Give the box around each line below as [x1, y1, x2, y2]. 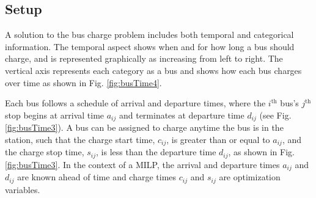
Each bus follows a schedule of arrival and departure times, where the [5, 97, 266, 109]
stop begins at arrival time [5, 108, 105, 121]
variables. [5, 183, 40, 196]
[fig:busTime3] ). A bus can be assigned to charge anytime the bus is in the [5, 121, 284, 134]
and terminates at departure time [119, 108, 244, 121]
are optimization [219, 170, 281, 183]
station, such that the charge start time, [5, 133, 155, 145]
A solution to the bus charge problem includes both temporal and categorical [5, 28, 294, 41]
